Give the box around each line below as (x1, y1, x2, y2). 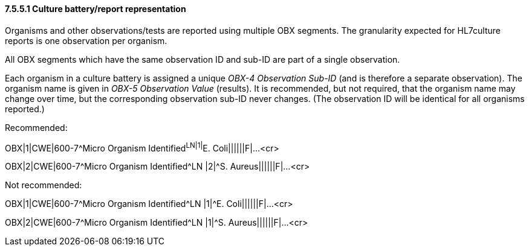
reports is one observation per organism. (5, 35, 167, 46)
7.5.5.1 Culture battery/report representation (5, 4, 186, 14)
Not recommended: (5, 180, 82, 191)
